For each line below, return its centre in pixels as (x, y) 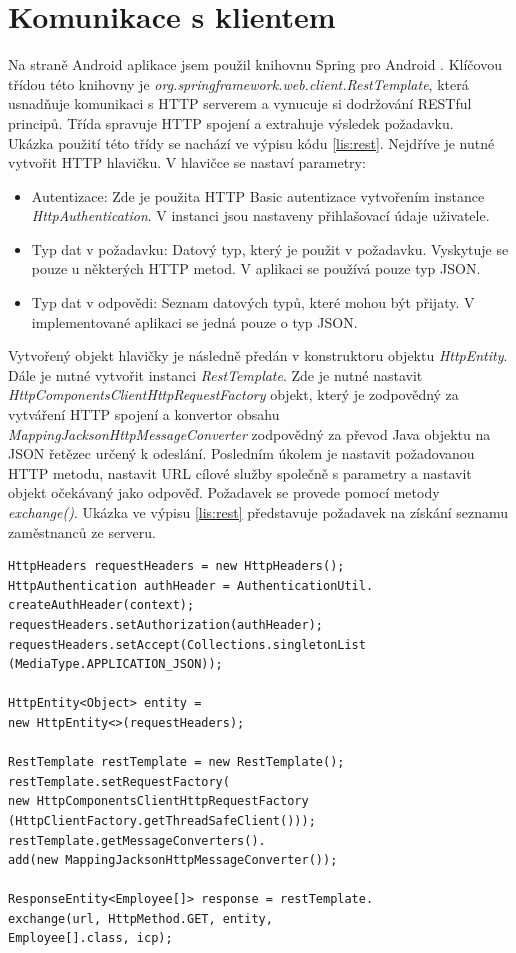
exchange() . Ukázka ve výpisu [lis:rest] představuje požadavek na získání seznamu (258, 512)
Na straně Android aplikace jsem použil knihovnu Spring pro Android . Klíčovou (255, 64)
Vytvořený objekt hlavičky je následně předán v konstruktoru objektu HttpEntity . (258, 355)
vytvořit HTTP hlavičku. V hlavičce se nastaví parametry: (187, 162)
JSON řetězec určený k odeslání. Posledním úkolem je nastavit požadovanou (241, 453)
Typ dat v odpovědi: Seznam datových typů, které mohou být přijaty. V (253, 302)
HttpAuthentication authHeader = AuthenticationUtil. (191, 585)
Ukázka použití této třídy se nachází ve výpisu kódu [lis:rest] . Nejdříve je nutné (251, 142)
